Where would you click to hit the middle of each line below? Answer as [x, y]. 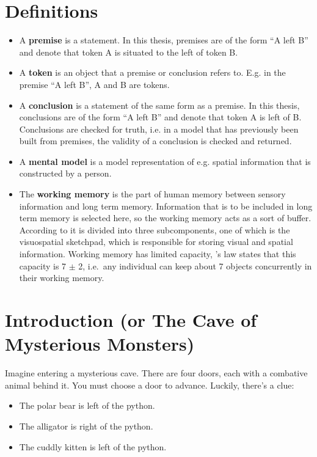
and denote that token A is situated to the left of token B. [129, 52]
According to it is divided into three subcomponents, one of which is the [155, 229]
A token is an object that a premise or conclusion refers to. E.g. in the [152, 72]
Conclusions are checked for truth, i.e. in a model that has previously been [159, 129]
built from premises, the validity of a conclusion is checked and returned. [155, 141]
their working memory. [62, 278]
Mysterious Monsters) [100, 344]
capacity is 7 [43, 265]
